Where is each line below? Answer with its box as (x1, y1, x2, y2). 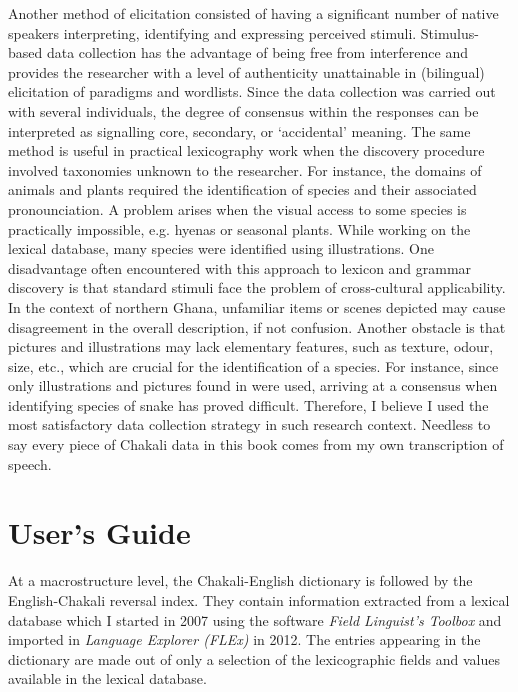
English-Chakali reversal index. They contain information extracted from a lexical (8, 589, 510, 610)
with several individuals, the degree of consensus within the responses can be (8, 100, 479, 121)
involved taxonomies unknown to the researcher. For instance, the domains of (8, 159, 482, 180)
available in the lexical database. (8, 668, 207, 689)
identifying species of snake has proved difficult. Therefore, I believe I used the (8, 394, 489, 415)
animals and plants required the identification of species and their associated (8, 179, 477, 200)
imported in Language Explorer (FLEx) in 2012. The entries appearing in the (8, 629, 481, 650)
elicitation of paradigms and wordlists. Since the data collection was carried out (8, 81, 496, 102)
